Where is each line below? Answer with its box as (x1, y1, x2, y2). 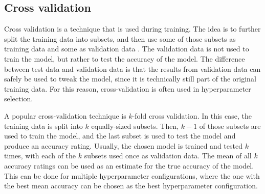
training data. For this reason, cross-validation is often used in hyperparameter (4, 83, 251, 94)
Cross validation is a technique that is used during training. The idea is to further (4, 23, 261, 34)
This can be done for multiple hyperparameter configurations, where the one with (4, 170, 260, 181)
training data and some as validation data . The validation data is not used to (4, 43, 249, 54)
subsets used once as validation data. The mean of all (84, 150, 252, 161)
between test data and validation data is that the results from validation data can (4, 63, 261, 74)
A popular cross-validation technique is (4, 110, 126, 121)
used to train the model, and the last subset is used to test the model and (4, 130, 236, 141)
